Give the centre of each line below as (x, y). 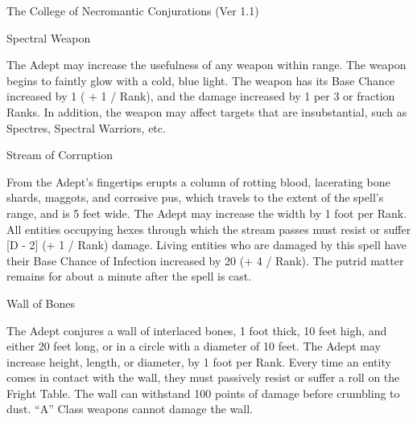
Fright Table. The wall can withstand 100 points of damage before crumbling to (203, 393)
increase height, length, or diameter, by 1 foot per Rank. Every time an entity (199, 361)
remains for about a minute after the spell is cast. (129, 276)
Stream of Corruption (60, 155)
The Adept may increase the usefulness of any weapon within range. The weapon (206, 65)
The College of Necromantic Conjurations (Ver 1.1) (133, 10)
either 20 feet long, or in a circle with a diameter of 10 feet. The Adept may (194, 346)
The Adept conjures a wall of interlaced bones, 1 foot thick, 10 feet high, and (197, 330)
